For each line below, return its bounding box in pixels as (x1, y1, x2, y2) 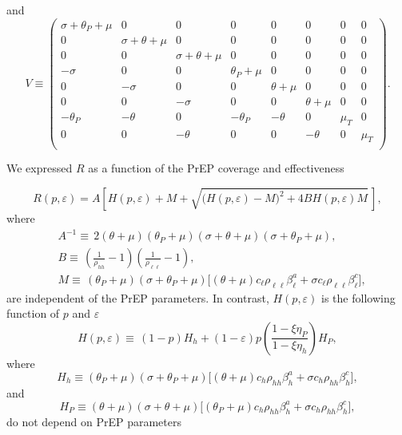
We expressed (6, 160, 73, 176)
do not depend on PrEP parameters (6, 413, 181, 430)
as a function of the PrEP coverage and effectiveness (88, 160, 344, 176)
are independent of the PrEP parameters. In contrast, (6, 289, 269, 306)
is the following (321, 289, 396, 306)
